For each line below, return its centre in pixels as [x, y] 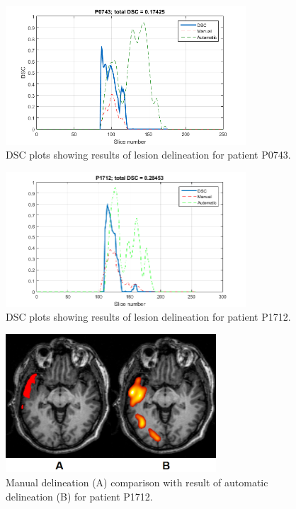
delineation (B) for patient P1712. [79, 496]
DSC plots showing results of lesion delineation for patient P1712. [148, 317]
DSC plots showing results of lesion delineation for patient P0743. [148, 155]
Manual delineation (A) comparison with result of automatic [137, 482]
